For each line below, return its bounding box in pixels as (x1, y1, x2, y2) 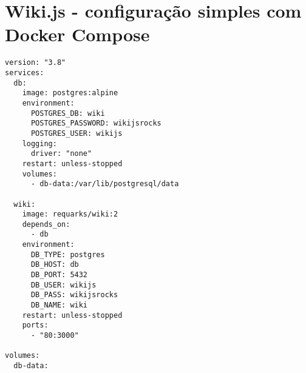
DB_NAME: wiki (30, 301, 88, 310)
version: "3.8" (5, 58, 66, 67)
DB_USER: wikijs (30, 280, 97, 289)
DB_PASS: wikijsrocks (30, 291, 118, 300)
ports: (22, 321, 49, 330)
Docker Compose (5, 22, 150, 47)
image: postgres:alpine (22, 89, 118, 98)
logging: (22, 139, 57, 148)
